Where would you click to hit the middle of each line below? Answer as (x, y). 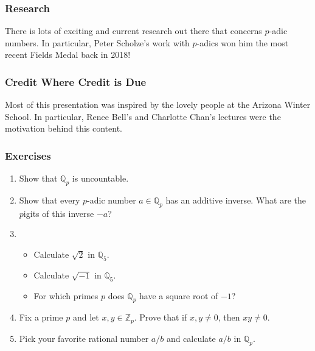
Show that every (50, 200)
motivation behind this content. (64, 128)
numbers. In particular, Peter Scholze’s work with (97, 42)
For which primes (66, 295)
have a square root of (179, 295)
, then (229, 317)
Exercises (28, 155)
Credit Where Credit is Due (76, 81)
